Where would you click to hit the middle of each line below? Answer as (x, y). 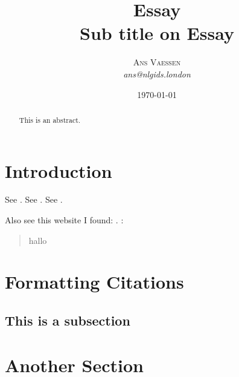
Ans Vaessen (157, 62)
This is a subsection (68, 320)
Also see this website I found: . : (64, 220)
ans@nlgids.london (157, 74)
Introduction (59, 170)
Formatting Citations (94, 282)
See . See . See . (34, 199)
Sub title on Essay (157, 33)
